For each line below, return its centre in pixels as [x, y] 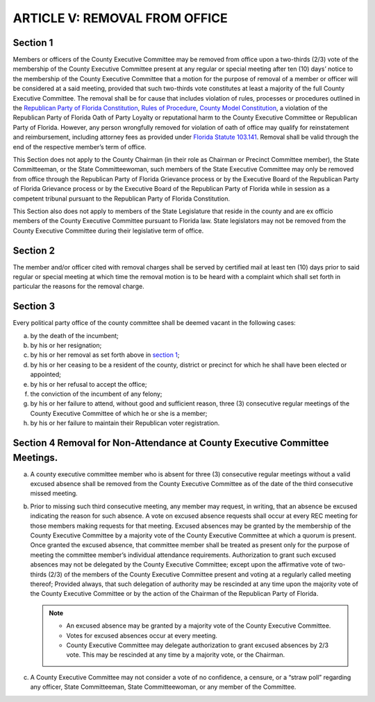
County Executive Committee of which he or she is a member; [119, 413]
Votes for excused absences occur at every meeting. [142, 635]
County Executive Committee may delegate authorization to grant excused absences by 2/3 [198, 645]
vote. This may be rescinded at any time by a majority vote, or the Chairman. [176, 655]
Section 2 [34, 250]
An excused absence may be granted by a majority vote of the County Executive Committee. [199, 626]
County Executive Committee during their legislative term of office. [108, 231]
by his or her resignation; [66, 345]
